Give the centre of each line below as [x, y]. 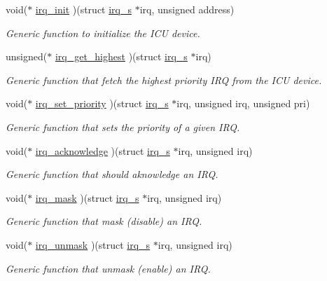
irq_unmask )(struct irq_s [93, 244]
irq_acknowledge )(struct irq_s [103, 150]
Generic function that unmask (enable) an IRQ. [108, 268]
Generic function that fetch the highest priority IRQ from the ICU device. [164, 80]
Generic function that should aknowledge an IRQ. [112, 174]
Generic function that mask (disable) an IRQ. [104, 221]
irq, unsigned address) [187, 9]
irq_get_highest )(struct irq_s [121, 56]
